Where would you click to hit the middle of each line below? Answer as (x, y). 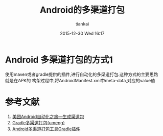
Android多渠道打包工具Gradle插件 (46, 129)
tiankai (82, 24)
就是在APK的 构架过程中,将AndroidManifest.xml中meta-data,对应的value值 (80, 80)
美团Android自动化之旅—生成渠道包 (48, 116)
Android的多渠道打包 (82, 10)
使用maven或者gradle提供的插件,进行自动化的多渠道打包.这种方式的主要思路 (81, 74)
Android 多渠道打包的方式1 (59, 60)
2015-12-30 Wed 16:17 (82, 33)
